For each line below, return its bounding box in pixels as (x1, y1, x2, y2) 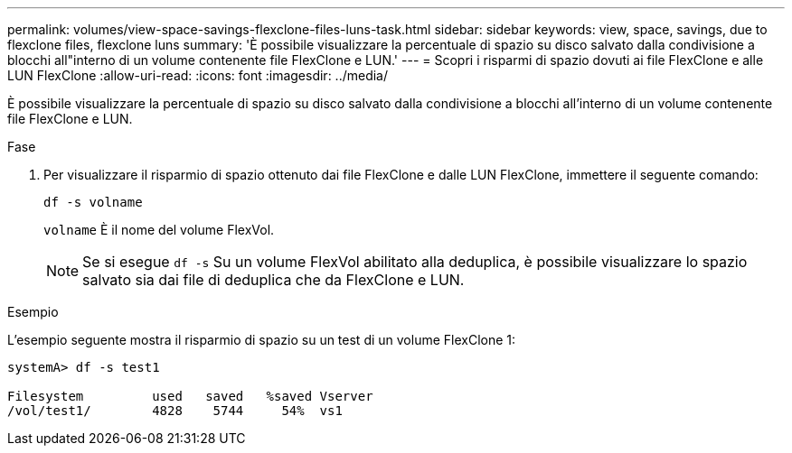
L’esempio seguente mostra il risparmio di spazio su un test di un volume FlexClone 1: (7, 332, 516, 347)
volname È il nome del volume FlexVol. (43, 222, 275, 237)
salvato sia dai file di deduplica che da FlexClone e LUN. (82, 271, 465, 289)
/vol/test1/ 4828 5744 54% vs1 (7, 403, 343, 418)
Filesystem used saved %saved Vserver (7, 389, 373, 403)
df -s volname (43, 195, 143, 209)
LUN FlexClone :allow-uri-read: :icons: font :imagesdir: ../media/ (7, 68, 389, 83)
